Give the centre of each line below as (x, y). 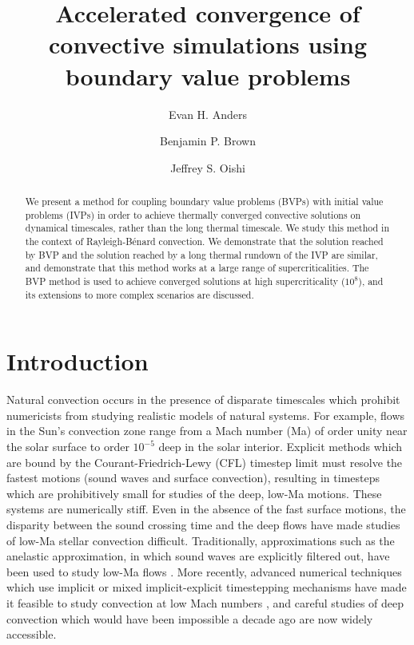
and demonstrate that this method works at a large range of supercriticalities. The (197, 268)
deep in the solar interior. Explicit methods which (281, 447)
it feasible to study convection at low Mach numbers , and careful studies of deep (205, 602)
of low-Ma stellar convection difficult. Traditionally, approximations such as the (201, 540)
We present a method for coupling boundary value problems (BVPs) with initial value (204, 202)
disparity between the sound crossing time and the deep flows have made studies (203, 525)
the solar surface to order (68, 447)
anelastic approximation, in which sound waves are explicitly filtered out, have (198, 556)
